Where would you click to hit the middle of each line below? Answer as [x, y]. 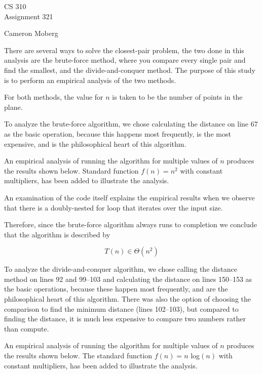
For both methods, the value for [54, 97]
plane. [13, 107]
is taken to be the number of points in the [177, 97]
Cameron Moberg [31, 33]
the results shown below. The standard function [78, 356]
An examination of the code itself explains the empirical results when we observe [129, 197]
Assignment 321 [29, 16]
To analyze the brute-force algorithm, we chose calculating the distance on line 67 [131, 124]
